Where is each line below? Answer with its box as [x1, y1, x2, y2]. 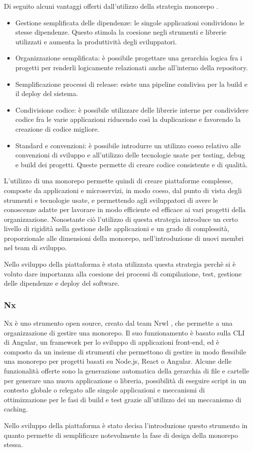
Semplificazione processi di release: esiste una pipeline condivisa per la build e [15, 78, 248, 89]
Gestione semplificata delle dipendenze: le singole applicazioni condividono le [15, 17, 244, 27]
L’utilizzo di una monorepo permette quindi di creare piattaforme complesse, [4, 176, 233, 186]
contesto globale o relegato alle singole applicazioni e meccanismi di [4, 385, 205, 395]
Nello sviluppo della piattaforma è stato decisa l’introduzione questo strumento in [4, 420, 248, 430]
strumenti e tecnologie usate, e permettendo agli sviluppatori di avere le [4, 195, 218, 205]
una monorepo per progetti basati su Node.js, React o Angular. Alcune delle [4, 356, 232, 366]
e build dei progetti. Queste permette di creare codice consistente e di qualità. [15, 159, 248, 169]
